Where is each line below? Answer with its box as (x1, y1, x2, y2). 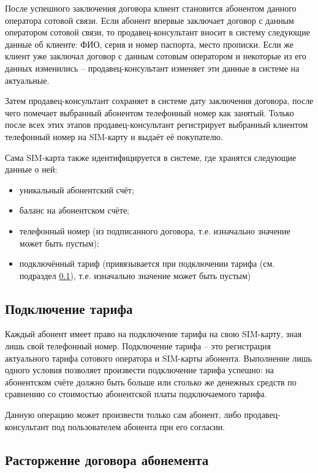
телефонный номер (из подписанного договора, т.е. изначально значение (19, 224, 290, 237)
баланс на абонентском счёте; (19, 204, 129, 217)
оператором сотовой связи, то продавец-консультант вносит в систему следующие (5, 26, 310, 39)
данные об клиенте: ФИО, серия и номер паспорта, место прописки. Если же (5, 37, 294, 50)
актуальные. (5, 73, 50, 86)
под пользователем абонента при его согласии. (51, 420, 225, 433)
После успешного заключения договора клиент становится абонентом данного (5, 2, 297, 14)
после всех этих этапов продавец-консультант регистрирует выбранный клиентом (5, 118, 308, 131)
